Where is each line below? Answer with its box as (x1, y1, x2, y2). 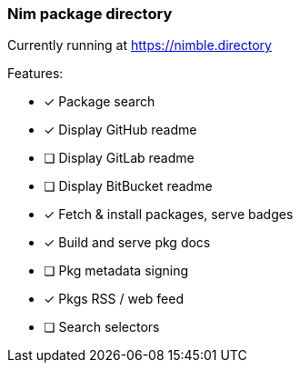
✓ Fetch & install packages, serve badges (44, 206, 294, 223)
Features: (7, 65, 64, 82)
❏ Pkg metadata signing (44, 263, 189, 279)
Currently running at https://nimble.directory (7, 37, 272, 54)
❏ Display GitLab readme (44, 150, 195, 166)
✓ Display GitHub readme (44, 122, 197, 138)
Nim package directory (7, 5, 173, 23)
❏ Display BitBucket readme (44, 178, 213, 195)
